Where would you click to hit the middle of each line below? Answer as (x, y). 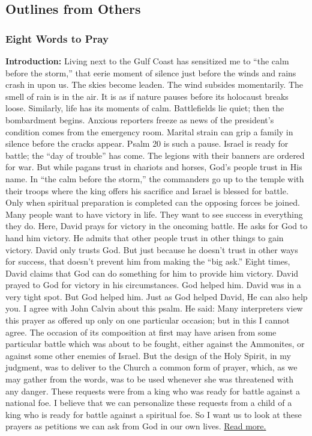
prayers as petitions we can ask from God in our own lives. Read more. (136, 426)
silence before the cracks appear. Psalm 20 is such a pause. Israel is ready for (147, 143)
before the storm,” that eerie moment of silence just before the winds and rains (151, 72)
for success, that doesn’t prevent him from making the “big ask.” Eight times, (148, 261)
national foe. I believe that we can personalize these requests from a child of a (149, 403)
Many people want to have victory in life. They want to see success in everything (154, 214)
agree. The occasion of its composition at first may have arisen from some (141, 332)
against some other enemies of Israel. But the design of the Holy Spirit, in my (148, 355)
